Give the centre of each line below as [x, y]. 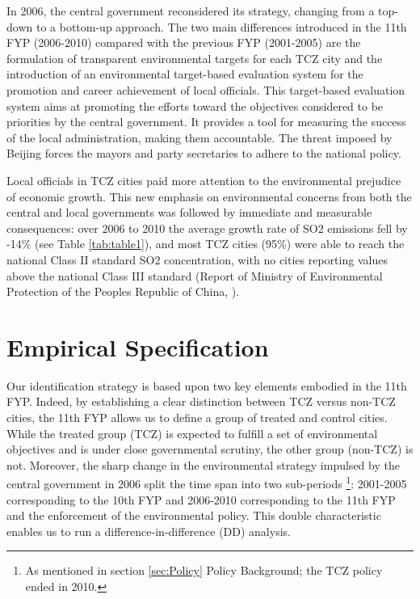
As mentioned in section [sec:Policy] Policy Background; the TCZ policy [204, 570]
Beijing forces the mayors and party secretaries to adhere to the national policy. [204, 153]
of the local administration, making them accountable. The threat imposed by [199, 137]
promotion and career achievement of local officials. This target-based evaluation [206, 89]
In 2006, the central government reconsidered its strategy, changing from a [191, 11]
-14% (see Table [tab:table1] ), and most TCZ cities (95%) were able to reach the [206, 244]
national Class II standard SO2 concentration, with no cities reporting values [197, 259]
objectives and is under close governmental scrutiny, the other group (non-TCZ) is [210, 449]
